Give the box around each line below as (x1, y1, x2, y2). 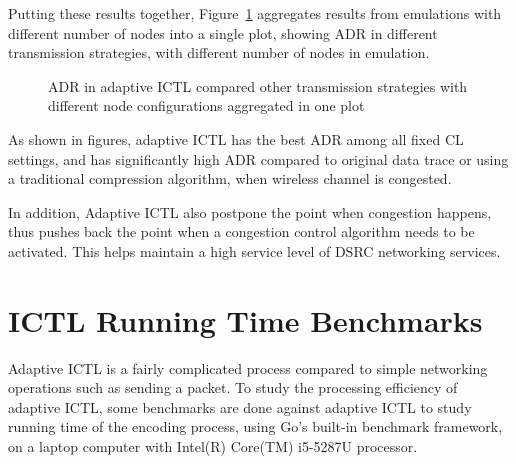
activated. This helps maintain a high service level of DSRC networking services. (8, 240, 501, 261)
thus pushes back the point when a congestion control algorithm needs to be (8, 221, 475, 242)
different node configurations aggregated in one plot (48, 95, 365, 116)
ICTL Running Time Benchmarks (8, 299, 483, 340)
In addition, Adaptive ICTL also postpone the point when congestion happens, (8, 201, 492, 222)
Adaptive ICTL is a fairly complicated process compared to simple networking (8, 357, 488, 378)
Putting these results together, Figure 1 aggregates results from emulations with (8, 3, 502, 23)
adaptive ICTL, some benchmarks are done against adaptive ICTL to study (8, 396, 472, 417)
